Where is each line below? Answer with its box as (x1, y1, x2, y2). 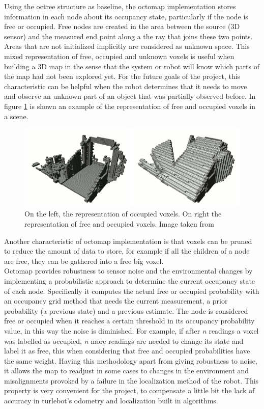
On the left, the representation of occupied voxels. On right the (24, 208, 222, 219)
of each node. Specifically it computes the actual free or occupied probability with (4, 285, 259, 296)
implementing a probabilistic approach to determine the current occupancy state (4, 275, 255, 286)
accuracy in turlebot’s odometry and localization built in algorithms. (4, 395, 218, 406)
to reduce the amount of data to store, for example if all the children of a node (4, 246, 250, 256)
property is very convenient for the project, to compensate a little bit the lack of (4, 385, 255, 396)
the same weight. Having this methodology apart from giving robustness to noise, (4, 355, 257, 366)
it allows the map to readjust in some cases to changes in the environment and (4, 365, 249, 376)
